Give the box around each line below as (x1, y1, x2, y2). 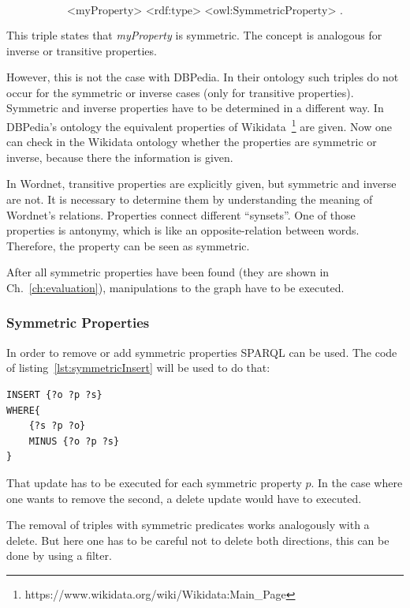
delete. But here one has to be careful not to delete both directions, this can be (6, 531, 389, 548)
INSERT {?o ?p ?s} (6, 388, 102, 400)
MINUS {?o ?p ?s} (28, 435, 120, 447)
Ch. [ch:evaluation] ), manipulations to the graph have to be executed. (6, 279, 345, 295)
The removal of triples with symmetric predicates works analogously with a (6, 516, 370, 533)
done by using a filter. (6, 547, 112, 564)
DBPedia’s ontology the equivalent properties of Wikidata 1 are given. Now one (6, 115, 392, 134)
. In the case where (311, 474, 403, 490)
